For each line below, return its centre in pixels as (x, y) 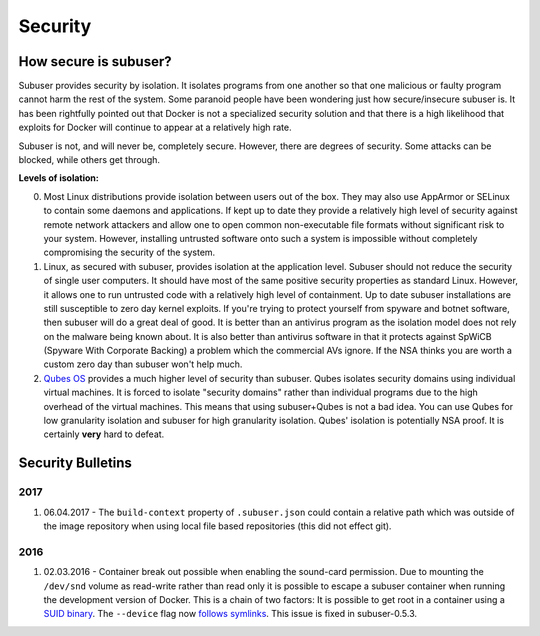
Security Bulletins (75, 463)
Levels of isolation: (58, 178)
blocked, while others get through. (89, 160)
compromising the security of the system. (129, 252)
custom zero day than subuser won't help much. (143, 364)
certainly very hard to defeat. (104, 434)
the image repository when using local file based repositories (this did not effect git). (217, 526)
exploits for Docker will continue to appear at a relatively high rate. (155, 127)
